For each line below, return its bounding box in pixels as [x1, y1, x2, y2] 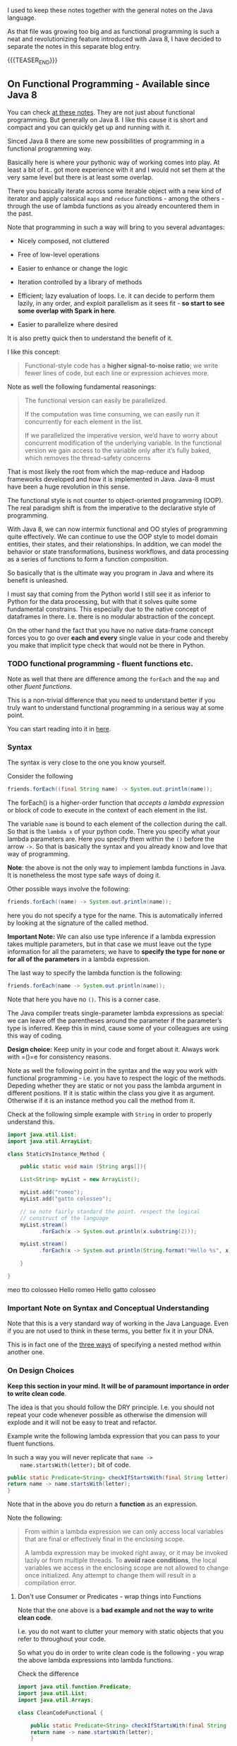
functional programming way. [7, 144, 93, 153]
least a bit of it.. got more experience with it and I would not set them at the [7, 165, 226, 174]
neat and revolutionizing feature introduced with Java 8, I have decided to [7, 35, 221, 43]
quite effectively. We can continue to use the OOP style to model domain [7, 532, 219, 540]
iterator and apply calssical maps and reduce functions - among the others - [7, 194, 224, 202]
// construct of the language [20, 1214, 109, 1222]
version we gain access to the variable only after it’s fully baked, [24, 446, 212, 455]
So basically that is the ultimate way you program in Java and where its [7, 569, 214, 577]
